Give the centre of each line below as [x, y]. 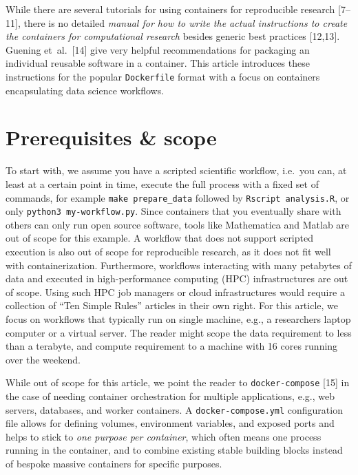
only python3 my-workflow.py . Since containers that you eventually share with [173, 211]
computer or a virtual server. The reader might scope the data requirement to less [179, 332]
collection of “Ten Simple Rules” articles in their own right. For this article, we [172, 305]
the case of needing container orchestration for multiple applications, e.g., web [170, 396]
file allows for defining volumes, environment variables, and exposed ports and [170, 423]
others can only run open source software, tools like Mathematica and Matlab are [178, 224]
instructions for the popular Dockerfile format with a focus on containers [163, 76]
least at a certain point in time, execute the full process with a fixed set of [162, 183]
